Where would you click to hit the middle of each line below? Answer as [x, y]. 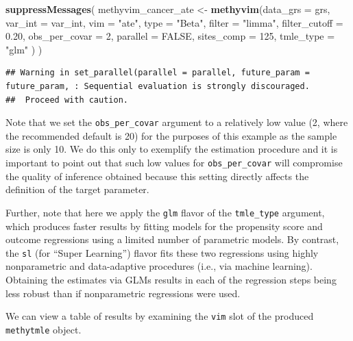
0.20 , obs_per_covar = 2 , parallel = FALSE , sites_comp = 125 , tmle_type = [170, 36]
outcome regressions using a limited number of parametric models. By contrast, [172, 239]
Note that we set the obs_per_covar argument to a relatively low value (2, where [177, 122]
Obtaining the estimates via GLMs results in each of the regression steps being [171, 279]
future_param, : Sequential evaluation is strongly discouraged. [158, 86]
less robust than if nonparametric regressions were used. [123, 293]
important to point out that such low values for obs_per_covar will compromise [174, 162]
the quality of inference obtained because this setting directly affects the [157, 176]
